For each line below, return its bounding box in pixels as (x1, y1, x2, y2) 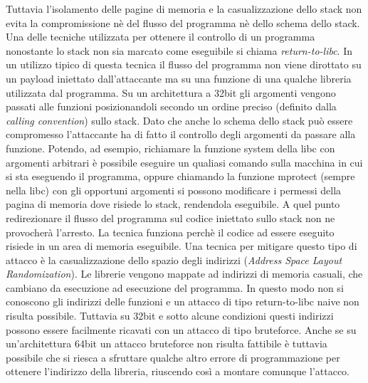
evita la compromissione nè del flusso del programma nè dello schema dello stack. (6, 15, 360, 30)
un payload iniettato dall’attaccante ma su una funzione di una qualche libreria (6, 70, 352, 85)
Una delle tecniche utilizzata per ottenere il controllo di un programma (6, 29, 315, 44)
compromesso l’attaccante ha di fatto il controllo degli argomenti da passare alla (6, 127, 356, 142)
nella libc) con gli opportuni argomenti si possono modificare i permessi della (6, 182, 342, 197)
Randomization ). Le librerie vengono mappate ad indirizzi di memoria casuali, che (6, 266, 363, 281)
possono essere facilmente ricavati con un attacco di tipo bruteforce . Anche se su (6, 322, 357, 337)
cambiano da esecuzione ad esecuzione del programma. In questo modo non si (6, 280, 344, 295)
